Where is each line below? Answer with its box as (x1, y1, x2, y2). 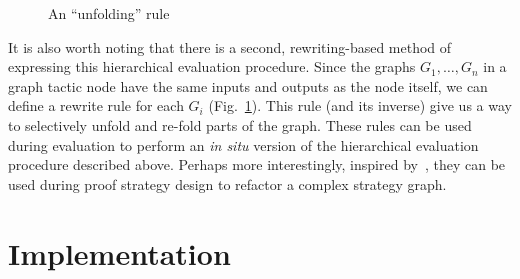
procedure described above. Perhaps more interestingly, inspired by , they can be (8, 154, 506, 175)
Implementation (8, 232, 231, 273)
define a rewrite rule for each (8, 95, 184, 116)
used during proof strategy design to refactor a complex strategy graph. (8, 173, 447, 194)
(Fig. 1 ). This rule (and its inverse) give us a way (208, 95, 512, 116)
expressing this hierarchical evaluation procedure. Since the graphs (8, 56, 416, 77)
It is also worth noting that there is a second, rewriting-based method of (8, 36, 452, 57)
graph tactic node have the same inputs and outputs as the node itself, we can (8, 75, 488, 96)
